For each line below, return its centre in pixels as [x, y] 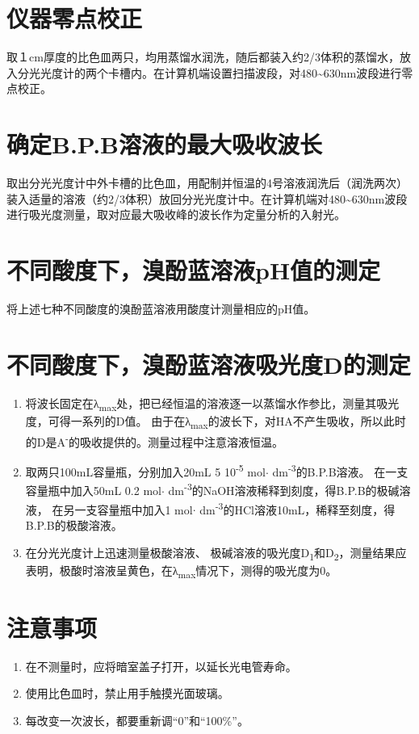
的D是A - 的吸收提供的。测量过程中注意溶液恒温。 [154, 440]
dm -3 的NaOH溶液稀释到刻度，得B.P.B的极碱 [284, 489]
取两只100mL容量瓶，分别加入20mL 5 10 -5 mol [145, 470]
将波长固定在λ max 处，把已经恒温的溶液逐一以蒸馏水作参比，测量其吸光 [212, 404]
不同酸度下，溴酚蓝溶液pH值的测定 [194, 270]
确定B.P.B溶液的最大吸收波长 [164, 144]
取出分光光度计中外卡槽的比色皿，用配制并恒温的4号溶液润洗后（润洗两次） [207, 183]
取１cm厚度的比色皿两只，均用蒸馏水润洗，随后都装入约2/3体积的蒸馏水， [203, 57]
